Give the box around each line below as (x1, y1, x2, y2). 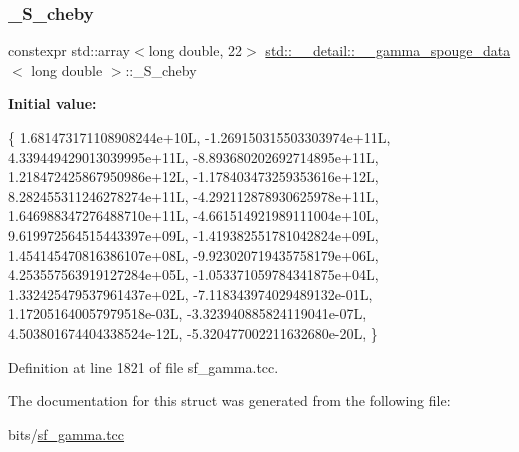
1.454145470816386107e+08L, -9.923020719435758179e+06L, (8, 244, 379, 265)
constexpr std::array (8, 40, 131, 61)
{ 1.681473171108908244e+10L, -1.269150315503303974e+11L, (8, 127, 391, 147)
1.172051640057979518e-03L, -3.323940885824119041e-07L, (8, 303, 367, 324)
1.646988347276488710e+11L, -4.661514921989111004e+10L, (8, 205, 379, 226)
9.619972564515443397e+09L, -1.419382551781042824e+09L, (8, 224, 379, 245)
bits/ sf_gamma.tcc (8, 423, 125, 444)
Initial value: (8, 93, 97, 114)
